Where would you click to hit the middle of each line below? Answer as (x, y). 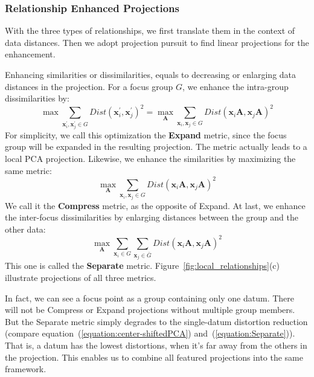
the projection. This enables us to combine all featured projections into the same (154, 357)
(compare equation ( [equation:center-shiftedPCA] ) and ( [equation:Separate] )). (150, 333)
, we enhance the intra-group (235, 86)
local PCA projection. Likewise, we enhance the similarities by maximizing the (150, 158)
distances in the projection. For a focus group (89, 86)
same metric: (28, 170)
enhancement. (30, 54)
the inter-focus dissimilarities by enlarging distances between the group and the (152, 217)
